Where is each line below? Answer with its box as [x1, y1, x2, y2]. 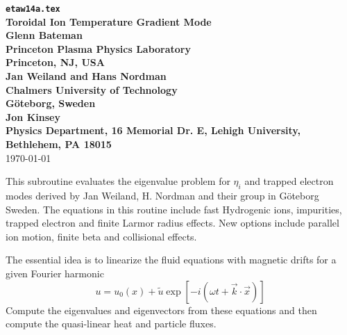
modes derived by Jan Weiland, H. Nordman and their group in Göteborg [6, 188, 319, 202]
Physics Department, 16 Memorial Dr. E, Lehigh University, [6, 123, 301, 138]
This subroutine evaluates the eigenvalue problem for [6, 174, 230, 188]
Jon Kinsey [6, 109, 60, 124]
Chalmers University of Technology [6, 82, 178, 97]
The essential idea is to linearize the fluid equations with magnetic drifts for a [6, 252, 337, 267]
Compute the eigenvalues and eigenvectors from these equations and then [6, 302, 317, 317]
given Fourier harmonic [6, 265, 104, 280]
